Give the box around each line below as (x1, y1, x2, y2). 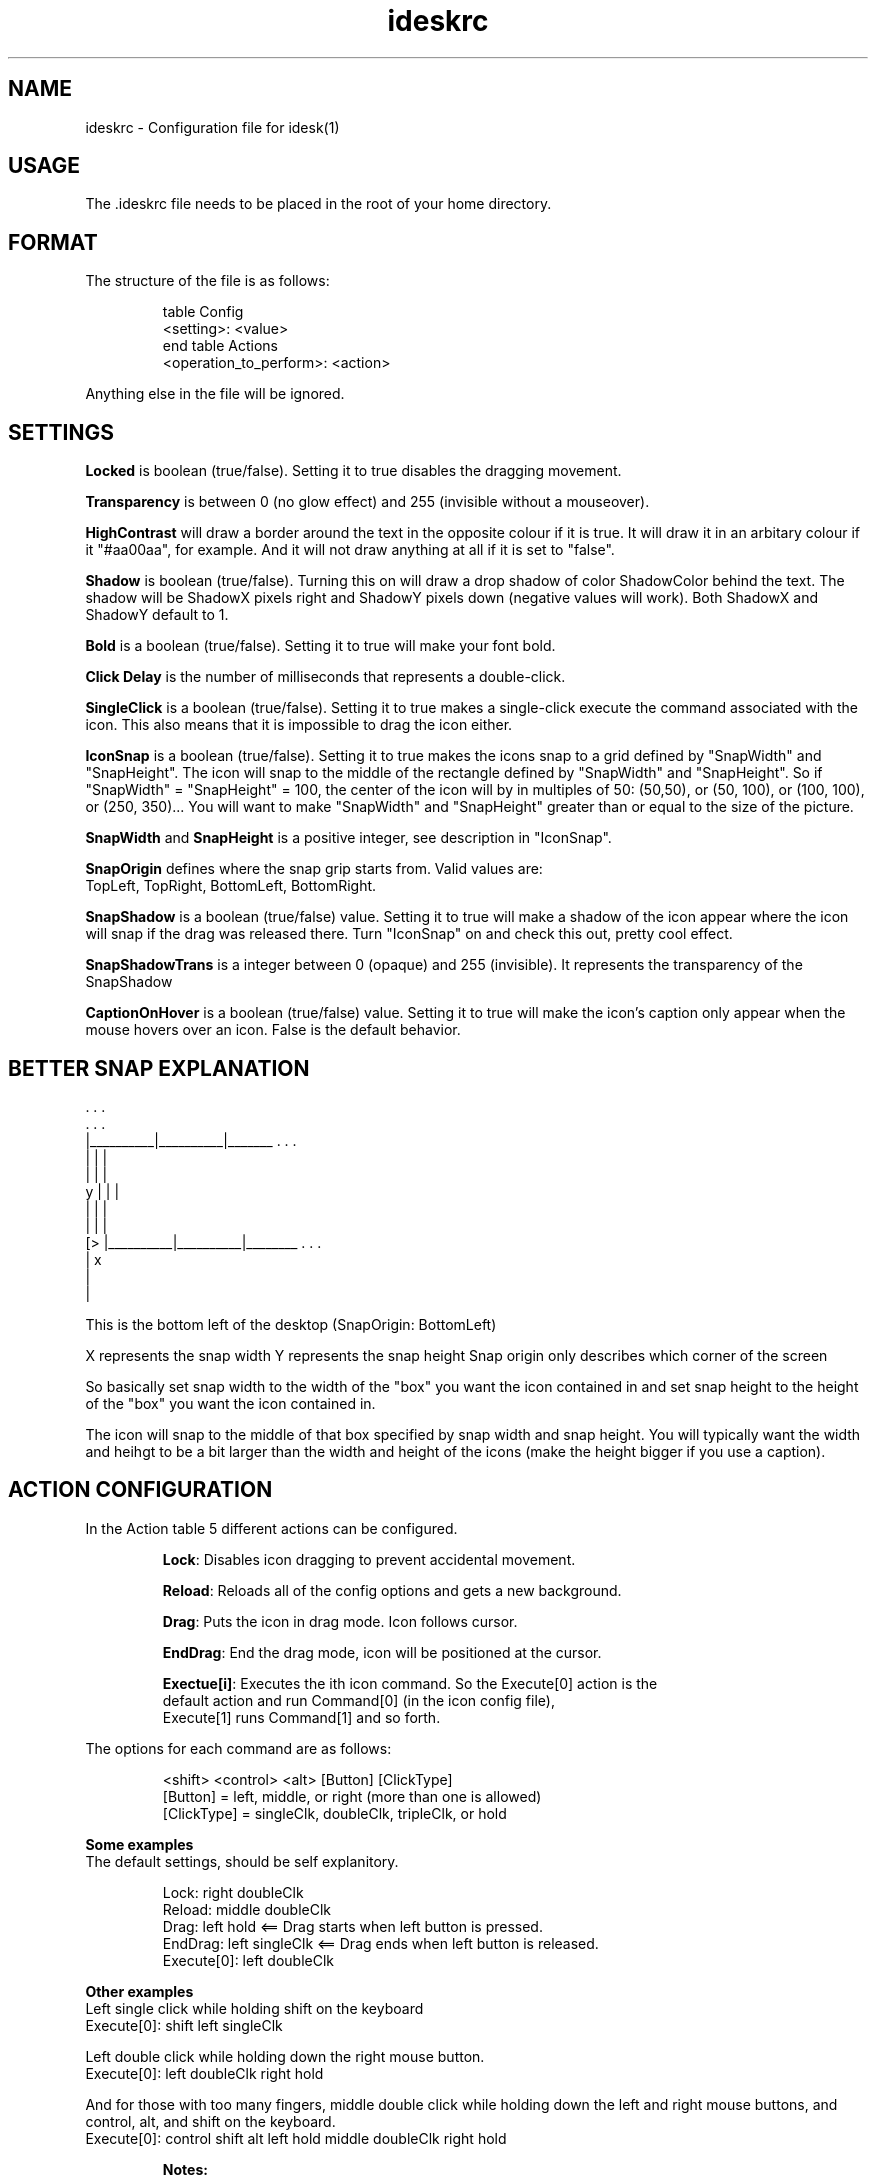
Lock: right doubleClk (162, 1883, 304, 1901)
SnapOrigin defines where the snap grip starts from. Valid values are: (85, 860, 543, 878)
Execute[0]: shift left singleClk (85, 2016, 283, 2034)
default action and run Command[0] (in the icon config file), (162, 1691, 555, 1709)
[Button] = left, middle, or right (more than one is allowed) (162, 1787, 542, 1805)
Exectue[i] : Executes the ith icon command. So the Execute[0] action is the (162, 1674, 658, 1692)
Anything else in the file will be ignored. (85, 385, 345, 403)
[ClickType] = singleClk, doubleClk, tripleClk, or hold (162, 1804, 507, 1822)
